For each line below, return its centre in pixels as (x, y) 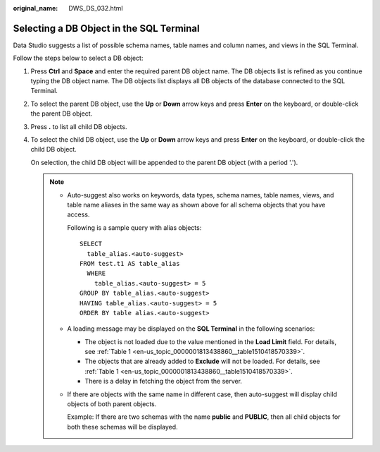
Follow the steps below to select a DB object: (78, 58)
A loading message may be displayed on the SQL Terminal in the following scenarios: (191, 329)
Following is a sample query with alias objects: (134, 227)
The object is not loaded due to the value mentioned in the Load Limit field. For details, (211, 341)
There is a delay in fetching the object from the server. (164, 381)
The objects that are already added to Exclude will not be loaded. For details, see (202, 361)
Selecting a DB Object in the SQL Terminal (106, 28)
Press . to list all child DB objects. (79, 126)
